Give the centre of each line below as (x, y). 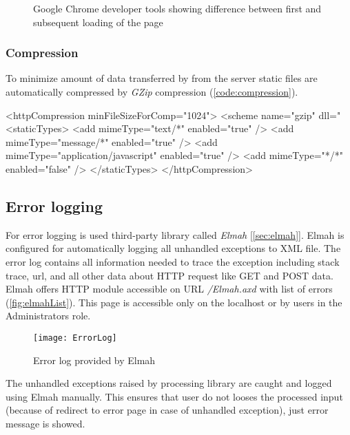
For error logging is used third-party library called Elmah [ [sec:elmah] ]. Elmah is (175, 234)
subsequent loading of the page (98, 22)
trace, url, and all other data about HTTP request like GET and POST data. (169, 275)
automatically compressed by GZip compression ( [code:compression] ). (152, 92)
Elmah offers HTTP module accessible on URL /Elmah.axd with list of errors (169, 289)
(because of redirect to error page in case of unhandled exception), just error (167, 410)
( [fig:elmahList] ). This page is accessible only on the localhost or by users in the (174, 302)
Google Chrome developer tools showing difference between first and (177, 8)
